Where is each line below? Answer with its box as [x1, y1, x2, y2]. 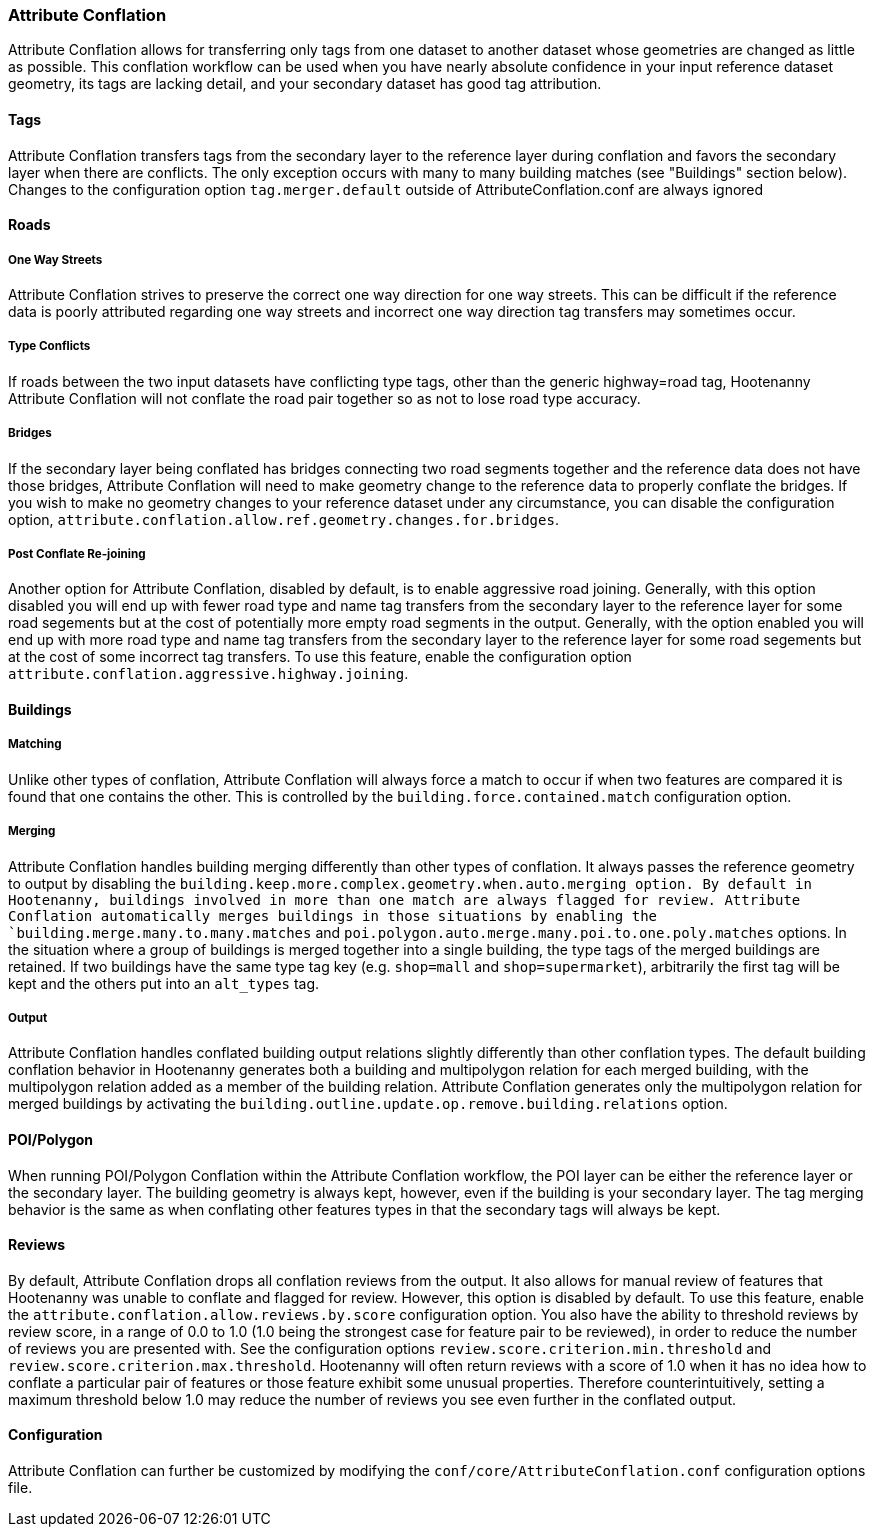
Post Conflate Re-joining [8, 546, 146, 561]
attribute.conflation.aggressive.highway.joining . [8, 665, 409, 683]
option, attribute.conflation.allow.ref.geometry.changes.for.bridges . [8, 510, 559, 528]
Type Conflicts [8, 339, 91, 354]
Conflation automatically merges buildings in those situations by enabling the [8, 907, 658, 924]
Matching [8, 737, 62, 752]
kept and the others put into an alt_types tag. [8, 974, 320, 992]
